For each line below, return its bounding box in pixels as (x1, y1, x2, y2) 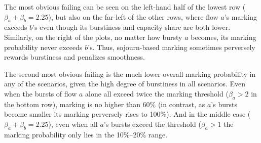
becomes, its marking (191, 31, 256, 42)
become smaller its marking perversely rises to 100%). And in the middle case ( (4, 109, 251, 119)
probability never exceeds (4, 41, 83, 52)
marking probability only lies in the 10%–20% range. (4, 129, 168, 139)
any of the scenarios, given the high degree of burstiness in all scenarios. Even (4, 78, 246, 89)
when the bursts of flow (4, 88, 77, 99)
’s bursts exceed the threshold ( (103, 118, 201, 129)
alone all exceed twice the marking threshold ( (85, 88, 229, 99)
